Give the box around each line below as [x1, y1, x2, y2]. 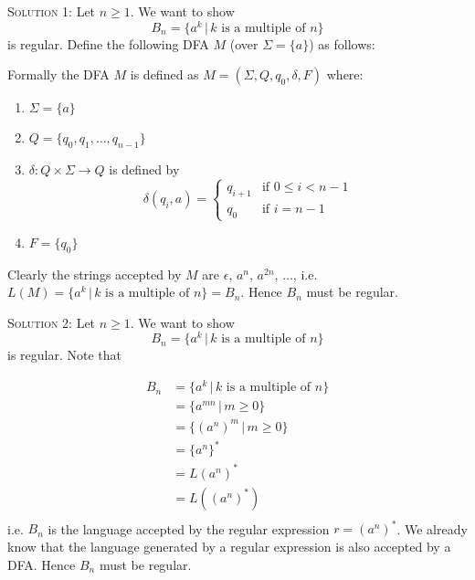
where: [326, 65, 364, 84]
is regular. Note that [7, 345, 121, 364]
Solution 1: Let [7, 2, 96, 20]
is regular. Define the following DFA [7, 34, 209, 53]
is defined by [109, 160, 180, 179]
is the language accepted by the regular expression [47, 519, 330, 538]
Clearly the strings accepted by [7, 264, 182, 283]
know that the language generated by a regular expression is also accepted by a [7, 536, 451, 555]
